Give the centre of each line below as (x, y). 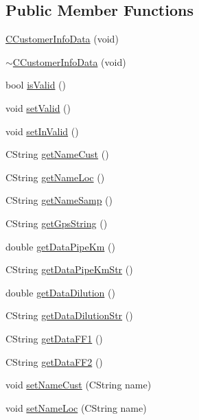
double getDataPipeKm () (60, 246)
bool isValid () (36, 85)
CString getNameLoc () (55, 177)
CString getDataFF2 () (54, 361)
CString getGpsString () (57, 223)
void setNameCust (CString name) (79, 385)
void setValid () (38, 107)
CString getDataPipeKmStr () (69, 269)
